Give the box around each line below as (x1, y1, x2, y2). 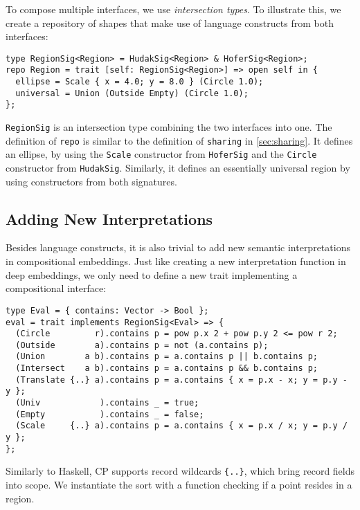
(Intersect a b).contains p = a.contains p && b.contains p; (15, 363, 318, 374)
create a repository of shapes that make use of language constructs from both (6, 15, 334, 30)
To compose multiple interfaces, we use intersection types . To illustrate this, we (6, 2, 341, 16)
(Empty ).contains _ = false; (15, 409, 204, 419)
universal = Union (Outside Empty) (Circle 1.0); (15, 88, 249, 98)
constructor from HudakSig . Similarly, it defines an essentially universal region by (6, 161, 350, 175)
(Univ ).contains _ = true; (15, 398, 199, 408)
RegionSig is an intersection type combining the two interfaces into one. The (6, 120, 332, 134)
